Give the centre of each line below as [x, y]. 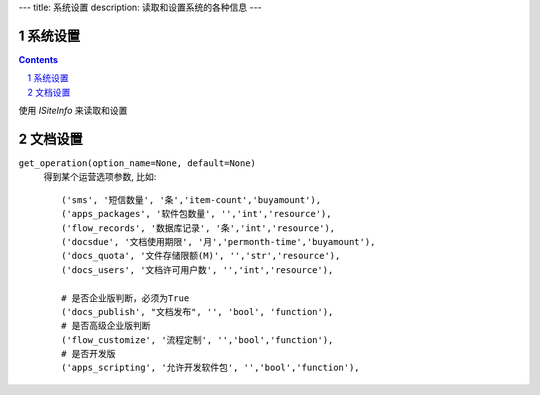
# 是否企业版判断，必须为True [125, 298]
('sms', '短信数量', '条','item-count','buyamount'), [191, 199]
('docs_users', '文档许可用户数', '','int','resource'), [197, 269]
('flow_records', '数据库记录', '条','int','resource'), [198, 228]
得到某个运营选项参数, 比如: [100, 177]
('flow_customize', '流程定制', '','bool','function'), [197, 339]
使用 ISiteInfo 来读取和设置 [73, 111]
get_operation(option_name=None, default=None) [137, 163]
